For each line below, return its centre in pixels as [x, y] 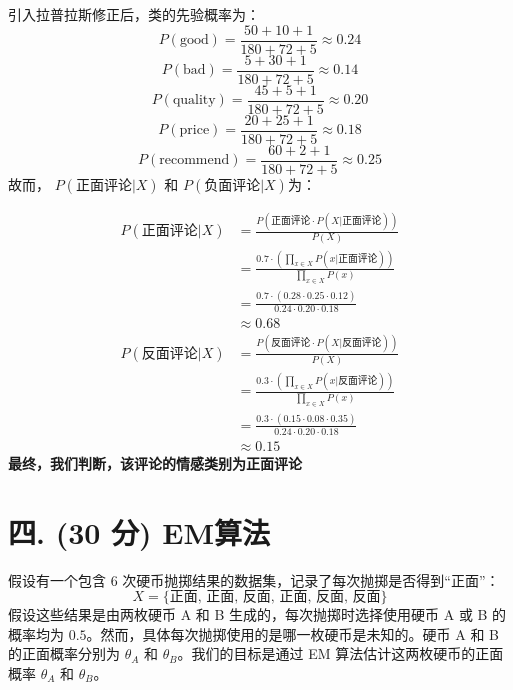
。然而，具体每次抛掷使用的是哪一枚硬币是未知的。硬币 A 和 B [292, 633]
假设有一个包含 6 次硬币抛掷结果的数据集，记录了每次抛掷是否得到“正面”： [254, 579]
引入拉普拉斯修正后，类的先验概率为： [134, 14]
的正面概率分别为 [64, 653]
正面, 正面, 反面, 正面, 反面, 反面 [275, 597]
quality [194, 100]
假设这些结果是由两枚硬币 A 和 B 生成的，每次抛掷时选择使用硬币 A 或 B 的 [257, 614]
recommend [194, 160]
